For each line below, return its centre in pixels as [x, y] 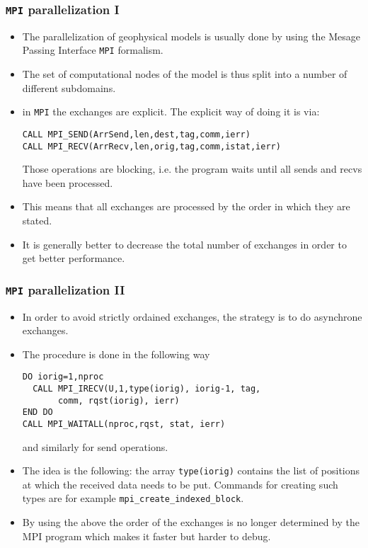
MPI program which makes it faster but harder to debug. [146, 536]
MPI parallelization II [65, 289]
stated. [37, 220]
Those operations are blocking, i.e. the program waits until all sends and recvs [192, 169]
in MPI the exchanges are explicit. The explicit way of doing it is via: [171, 112]
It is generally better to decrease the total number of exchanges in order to [184, 244]
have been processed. [68, 182]
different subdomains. [69, 87]
